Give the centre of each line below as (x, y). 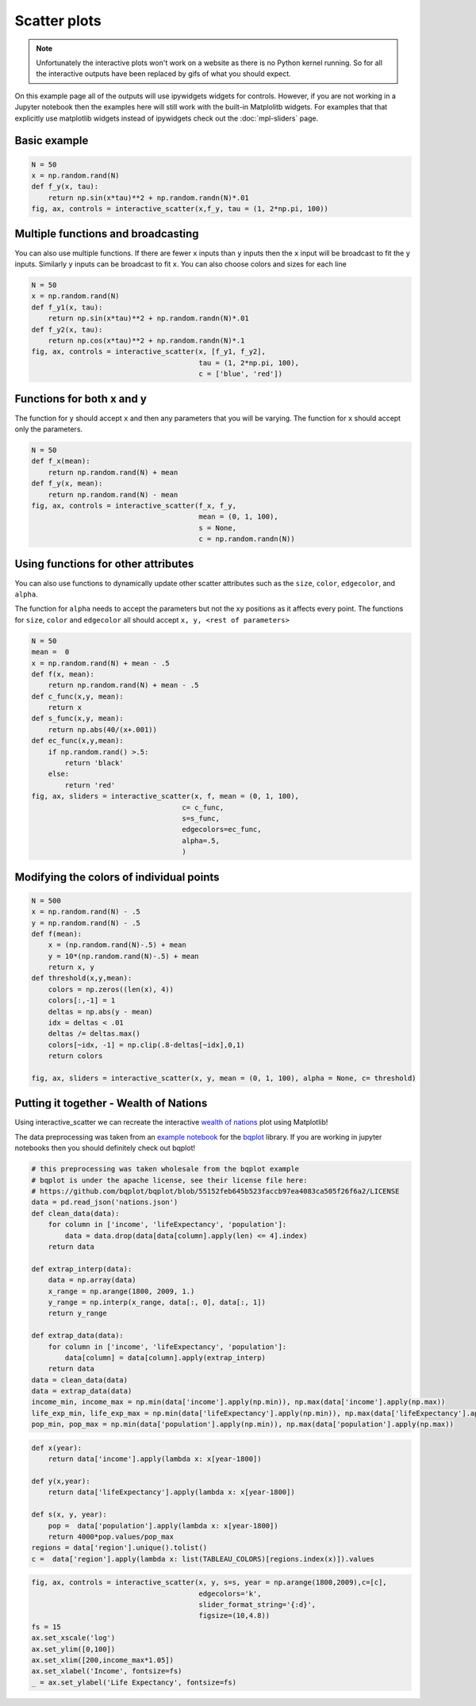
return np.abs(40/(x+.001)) (103, 729)
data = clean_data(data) (80, 1380)
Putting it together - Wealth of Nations (111, 1104)
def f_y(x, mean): (67, 483)
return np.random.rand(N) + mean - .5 (123, 685)
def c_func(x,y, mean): (78, 696)
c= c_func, (203, 807)
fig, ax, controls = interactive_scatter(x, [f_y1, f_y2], (148, 352)
